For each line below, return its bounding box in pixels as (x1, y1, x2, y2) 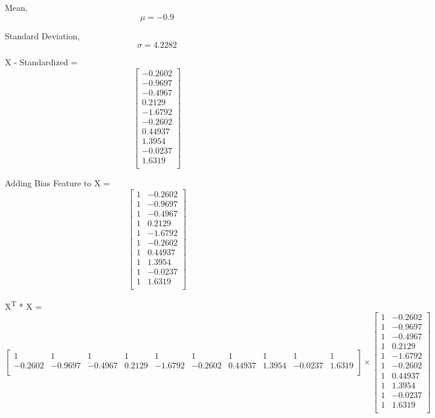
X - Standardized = (5, 56, 78, 68)
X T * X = (5, 298, 42, 312)
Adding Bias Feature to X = (5, 177, 110, 189)
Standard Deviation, (5, 29, 80, 42)
